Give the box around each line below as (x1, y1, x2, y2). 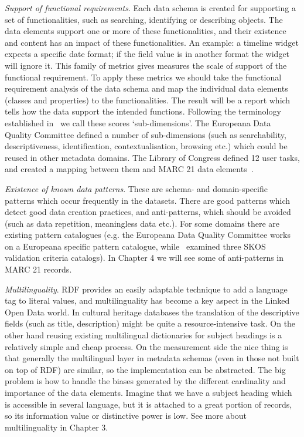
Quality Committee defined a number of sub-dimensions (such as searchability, (5, 128, 286, 140)
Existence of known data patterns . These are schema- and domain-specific (5, 182, 268, 194)
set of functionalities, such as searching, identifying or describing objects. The (5, 13, 283, 25)
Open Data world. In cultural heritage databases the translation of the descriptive (5, 305, 299, 318)
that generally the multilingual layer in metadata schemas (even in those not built (5, 352, 299, 364)
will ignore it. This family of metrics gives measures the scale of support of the (5, 59, 287, 71)
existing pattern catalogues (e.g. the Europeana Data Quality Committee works (5, 228, 291, 241)
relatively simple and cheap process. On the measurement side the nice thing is (5, 340, 288, 352)
